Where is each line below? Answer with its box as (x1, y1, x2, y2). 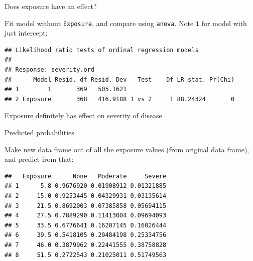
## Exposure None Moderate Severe (5, 172, 167, 180)
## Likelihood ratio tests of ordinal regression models (5, 46, 199, 54)
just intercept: (5, 28, 48, 38)
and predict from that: (5, 154, 74, 164)
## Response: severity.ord (5, 66, 94, 74)
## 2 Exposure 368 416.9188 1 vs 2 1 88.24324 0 (5, 95, 235, 103)
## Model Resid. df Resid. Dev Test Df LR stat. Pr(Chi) (5, 76, 235, 83)
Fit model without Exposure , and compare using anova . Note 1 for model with (5, 18, 247, 28)
